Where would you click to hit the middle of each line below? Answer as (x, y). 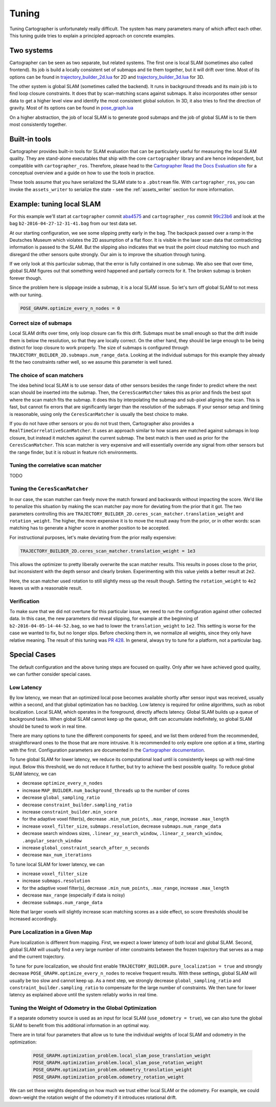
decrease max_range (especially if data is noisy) (74, 895)
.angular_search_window (52, 841)
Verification (25, 601)
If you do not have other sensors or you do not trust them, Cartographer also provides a (102, 424)
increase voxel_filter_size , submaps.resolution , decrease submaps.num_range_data (122, 826)
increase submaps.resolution (56, 881)
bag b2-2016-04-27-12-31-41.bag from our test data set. (73, 223)
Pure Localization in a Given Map (51, 932)
